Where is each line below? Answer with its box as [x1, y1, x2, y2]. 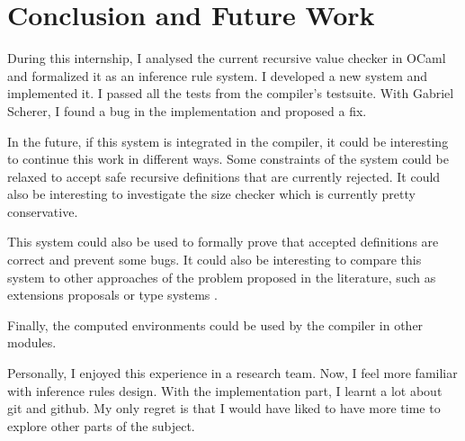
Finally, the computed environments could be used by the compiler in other [7, 315, 424, 334]
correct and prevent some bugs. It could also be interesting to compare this [7, 250, 422, 269]
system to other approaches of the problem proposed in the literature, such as [7, 267, 436, 286]
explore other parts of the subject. [7, 416, 195, 435]
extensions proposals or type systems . [7, 285, 218, 304]
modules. [7, 333, 57, 352]
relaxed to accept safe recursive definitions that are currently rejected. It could [7, 166, 441, 185]
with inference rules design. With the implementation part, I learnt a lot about [7, 381, 443, 400]
